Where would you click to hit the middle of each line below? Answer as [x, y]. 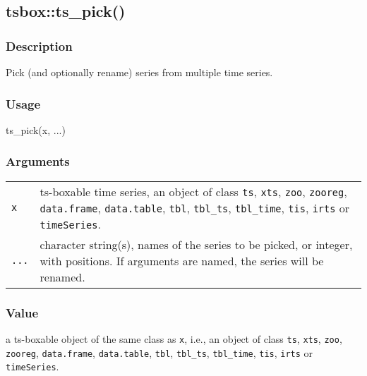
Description [39, 46]
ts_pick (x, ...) [36, 129]
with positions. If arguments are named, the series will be [182, 260]
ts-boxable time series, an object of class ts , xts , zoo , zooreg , [193, 191]
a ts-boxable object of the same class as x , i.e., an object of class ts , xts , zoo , [174, 338]
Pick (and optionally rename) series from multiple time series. [139, 72]
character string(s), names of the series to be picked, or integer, [196, 244]
